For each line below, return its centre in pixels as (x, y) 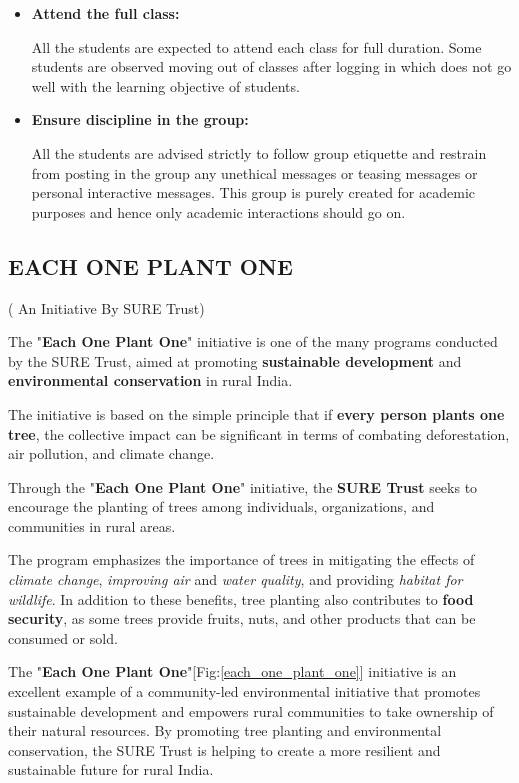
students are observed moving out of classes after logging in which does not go (271, 66)
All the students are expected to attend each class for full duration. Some (256, 46)
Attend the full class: (105, 13)
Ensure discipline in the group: (140, 119)
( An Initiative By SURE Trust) (106, 307)
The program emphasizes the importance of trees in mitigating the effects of (241, 559)
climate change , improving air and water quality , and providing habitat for (235, 579)
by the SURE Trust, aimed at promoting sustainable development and (235, 360)
